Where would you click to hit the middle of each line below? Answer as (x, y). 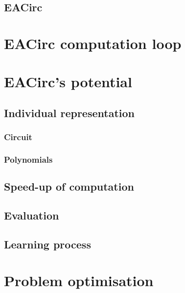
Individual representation (69, 112)
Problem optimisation (79, 280)
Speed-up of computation (69, 186)
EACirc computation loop (93, 43)
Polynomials (28, 159)
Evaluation (32, 215)
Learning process (47, 244)
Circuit (18, 137)
